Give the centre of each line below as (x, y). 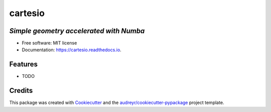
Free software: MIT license (49, 43)
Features (23, 65)
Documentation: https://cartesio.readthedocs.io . (72, 50)
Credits (21, 91)
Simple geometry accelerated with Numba (77, 31)
